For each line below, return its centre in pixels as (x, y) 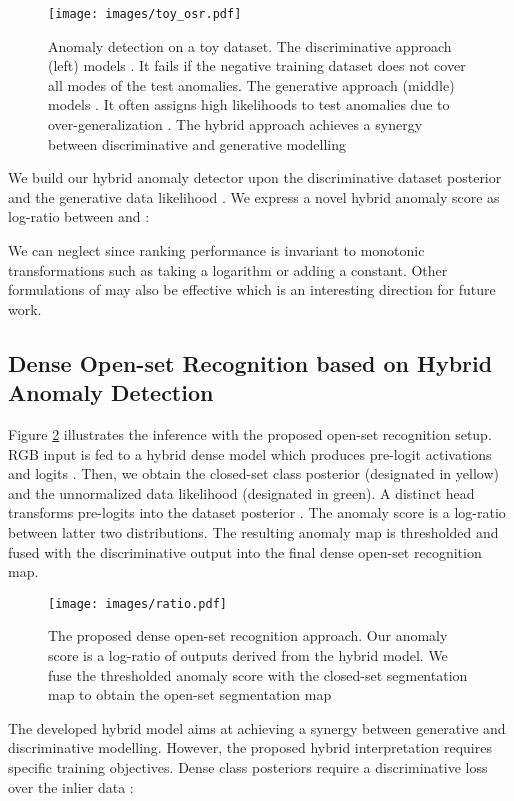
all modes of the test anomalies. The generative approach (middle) (251, 84)
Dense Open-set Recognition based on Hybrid (250, 362)
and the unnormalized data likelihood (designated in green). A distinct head (241, 492)
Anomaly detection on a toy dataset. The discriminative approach (250, 45)
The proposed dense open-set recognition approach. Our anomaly (248, 635)
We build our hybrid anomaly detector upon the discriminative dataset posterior (255, 177)
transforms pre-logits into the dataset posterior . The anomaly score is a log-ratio (257, 512)
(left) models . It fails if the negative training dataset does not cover (257, 65)
